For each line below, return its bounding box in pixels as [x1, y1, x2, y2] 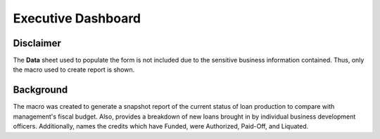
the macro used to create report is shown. [13, 65, 135, 74]
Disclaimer [13, 37, 61, 49]
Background [13, 84, 68, 96]
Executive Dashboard [13, 11, 141, 26]
